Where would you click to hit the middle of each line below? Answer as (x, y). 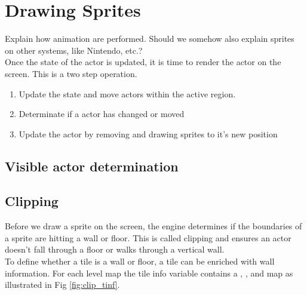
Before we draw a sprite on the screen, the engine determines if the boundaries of (153, 226)
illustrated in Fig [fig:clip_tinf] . (62, 285)
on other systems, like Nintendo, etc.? (74, 50)
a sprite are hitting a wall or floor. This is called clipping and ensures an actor (148, 237)
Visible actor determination (92, 166)
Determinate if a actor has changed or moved (102, 114)
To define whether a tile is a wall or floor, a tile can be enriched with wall (140, 261)
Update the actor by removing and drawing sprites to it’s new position (148, 133)
